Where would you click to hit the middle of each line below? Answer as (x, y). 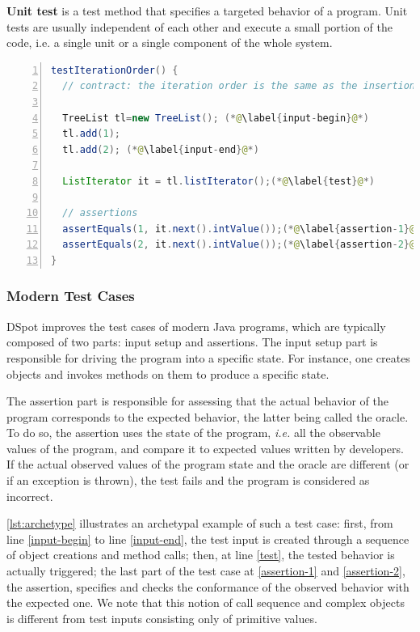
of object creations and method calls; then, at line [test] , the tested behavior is (201, 555)
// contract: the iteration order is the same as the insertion (239, 86)
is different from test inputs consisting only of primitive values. (162, 618)
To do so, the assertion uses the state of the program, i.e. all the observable (193, 433)
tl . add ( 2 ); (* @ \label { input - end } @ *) (161, 149)
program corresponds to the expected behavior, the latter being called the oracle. (208, 416)
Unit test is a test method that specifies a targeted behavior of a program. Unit (207, 11)
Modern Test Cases (71, 296)
